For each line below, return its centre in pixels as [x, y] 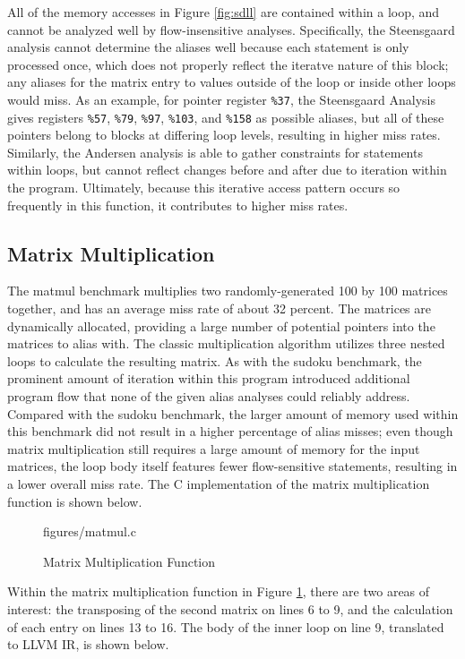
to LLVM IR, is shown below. [88, 644]
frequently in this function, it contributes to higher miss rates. [178, 205]
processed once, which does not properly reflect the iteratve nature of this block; [228, 64]
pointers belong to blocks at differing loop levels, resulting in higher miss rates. [224, 135]
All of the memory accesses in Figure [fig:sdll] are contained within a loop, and [224, 12]
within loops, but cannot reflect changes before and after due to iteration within [227, 170]
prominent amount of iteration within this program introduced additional [209, 378]
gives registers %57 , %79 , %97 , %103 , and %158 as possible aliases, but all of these [226, 117]
